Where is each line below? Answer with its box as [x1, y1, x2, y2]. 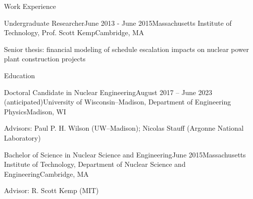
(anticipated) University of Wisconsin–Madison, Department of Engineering [4, 97, 231, 107]
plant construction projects [4, 53, 86, 64]
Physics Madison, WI [4, 106, 66, 116]
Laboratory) [4, 132, 41, 143]
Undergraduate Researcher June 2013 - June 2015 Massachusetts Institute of [4, 17, 232, 28]
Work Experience [4, 1, 56, 11]
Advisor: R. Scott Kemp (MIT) [4, 185, 99, 196]
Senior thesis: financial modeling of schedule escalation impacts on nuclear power [4, 44, 249, 54]
